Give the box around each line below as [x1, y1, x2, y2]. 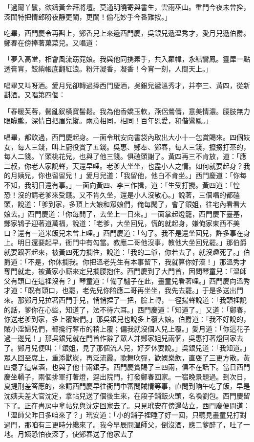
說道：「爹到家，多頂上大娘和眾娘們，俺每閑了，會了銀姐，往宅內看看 [17, 199, 240, 209]
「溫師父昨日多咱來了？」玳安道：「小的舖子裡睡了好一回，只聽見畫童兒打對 [4, 410, 247, 420]
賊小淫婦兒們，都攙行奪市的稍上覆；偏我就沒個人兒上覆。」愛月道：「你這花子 [4, 323, 250, 333]
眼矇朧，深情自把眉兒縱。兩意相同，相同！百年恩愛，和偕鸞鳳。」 [4, 115, 212, 126]
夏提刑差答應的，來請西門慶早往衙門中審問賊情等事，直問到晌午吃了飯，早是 [4, 381, 250, 391]
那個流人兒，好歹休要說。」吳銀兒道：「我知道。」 [96, 343, 250, 353]
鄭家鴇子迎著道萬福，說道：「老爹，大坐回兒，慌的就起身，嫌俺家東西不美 [4, 218, 240, 228]
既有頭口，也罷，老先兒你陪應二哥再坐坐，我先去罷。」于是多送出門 [27, 285, 243, 295]
